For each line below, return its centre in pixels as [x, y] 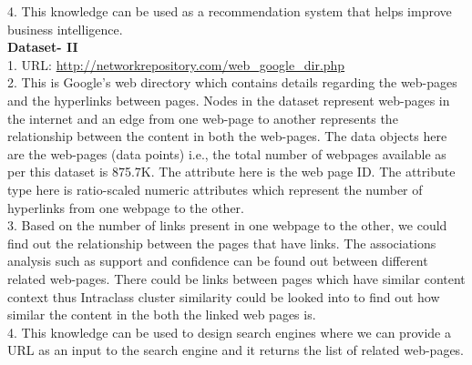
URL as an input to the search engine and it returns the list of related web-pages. [236, 350]
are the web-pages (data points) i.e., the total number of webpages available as [227, 153]
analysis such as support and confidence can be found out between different [218, 261]
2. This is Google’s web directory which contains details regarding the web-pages [232, 82]
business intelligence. [65, 29]
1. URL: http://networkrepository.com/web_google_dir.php [176, 64]
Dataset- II [43, 47]
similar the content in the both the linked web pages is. [162, 314]
